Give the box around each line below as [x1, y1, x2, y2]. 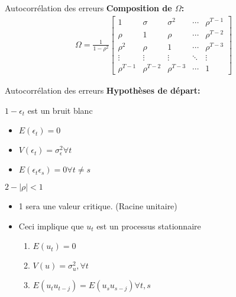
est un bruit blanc [27, 104, 93, 116]
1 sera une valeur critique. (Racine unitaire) [18, 200, 177, 212]
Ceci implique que [18, 219, 84, 232]
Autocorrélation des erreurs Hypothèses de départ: [5, 84, 201, 97]
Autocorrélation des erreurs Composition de [5, 2, 172, 14]
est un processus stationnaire [96, 219, 201, 232]
